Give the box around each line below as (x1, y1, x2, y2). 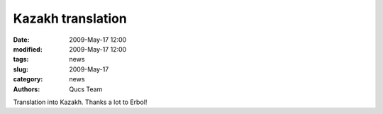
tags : (13, 55, 29, 64)
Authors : (13, 85, 40, 93)
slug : (13, 64, 28, 74)
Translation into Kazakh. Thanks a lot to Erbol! (13, 98, 148, 106)
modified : (13, 45, 43, 53)
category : (13, 75, 43, 84)
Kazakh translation (13, 11, 127, 26)
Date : (13, 35, 30, 44)
